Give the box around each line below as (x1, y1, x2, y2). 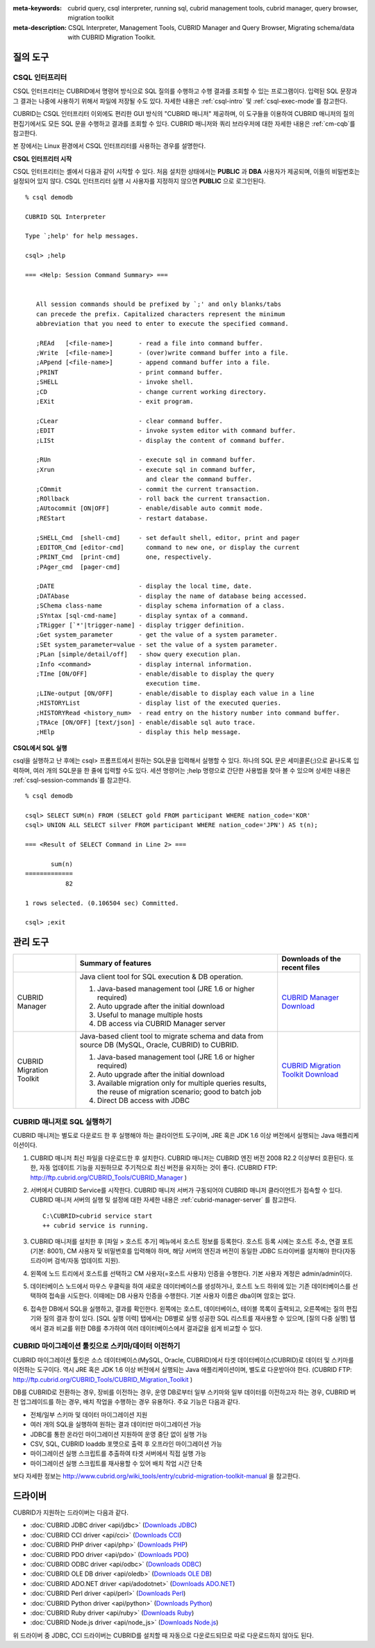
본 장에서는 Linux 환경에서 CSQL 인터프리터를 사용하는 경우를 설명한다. (12, 142, 206, 150)
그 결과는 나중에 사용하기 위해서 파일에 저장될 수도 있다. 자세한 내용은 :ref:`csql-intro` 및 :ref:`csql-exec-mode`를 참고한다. (12, 97, 348, 105)
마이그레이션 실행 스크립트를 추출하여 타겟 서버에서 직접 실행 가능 (30, 1449, 207, 1458)
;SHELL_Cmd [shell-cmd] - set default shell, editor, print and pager (35, 534, 300, 541)
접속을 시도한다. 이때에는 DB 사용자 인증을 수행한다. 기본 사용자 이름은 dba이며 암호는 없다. (49, 1291, 296, 1300)
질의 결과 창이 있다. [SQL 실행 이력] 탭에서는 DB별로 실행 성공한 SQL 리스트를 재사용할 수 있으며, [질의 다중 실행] (42, 1314, 349, 1323)
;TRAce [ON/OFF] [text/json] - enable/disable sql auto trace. (35, 718, 256, 726)
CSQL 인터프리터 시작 (12, 154, 72, 163)
